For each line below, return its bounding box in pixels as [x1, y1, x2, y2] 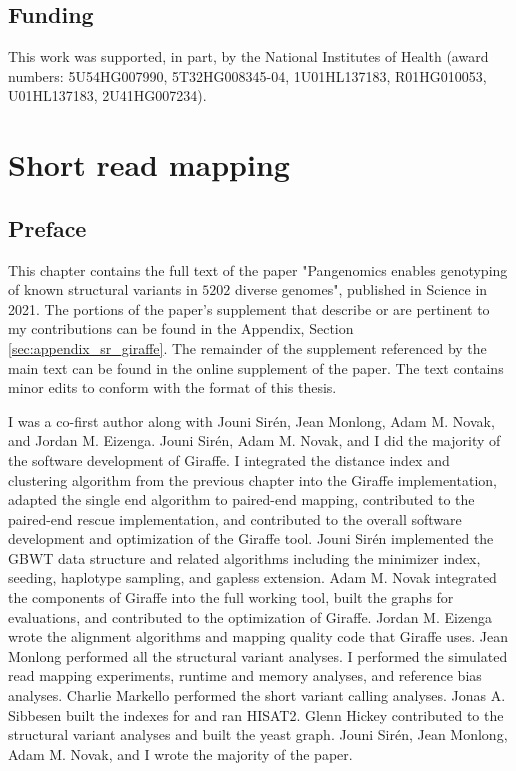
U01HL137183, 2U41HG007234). [8, 85, 207, 106]
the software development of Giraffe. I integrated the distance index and [8, 449, 450, 470]
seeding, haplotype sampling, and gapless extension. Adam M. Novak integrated [8, 567, 497, 588]
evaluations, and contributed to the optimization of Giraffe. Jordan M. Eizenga [8, 606, 493, 627]
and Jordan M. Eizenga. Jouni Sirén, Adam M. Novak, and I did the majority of [8, 430, 501, 451]
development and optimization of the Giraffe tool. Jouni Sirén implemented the [8, 528, 494, 549]
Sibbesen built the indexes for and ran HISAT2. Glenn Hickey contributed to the [8, 704, 504, 725]
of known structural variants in [8, 279, 198, 300]
